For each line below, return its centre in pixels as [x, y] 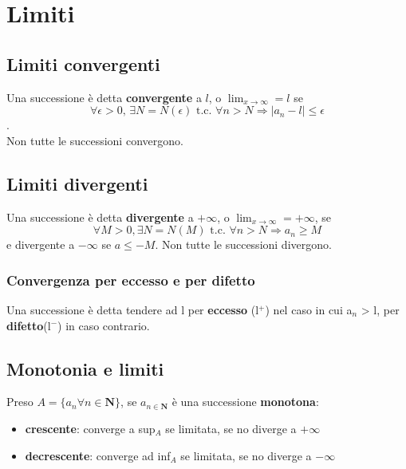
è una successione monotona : [245, 402]
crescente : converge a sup [90, 428]
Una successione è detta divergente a [100, 217]
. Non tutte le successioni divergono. [243, 244]
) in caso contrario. [104, 325]
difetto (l [29, 325]
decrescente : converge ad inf [98, 455]
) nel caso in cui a [309, 309]
